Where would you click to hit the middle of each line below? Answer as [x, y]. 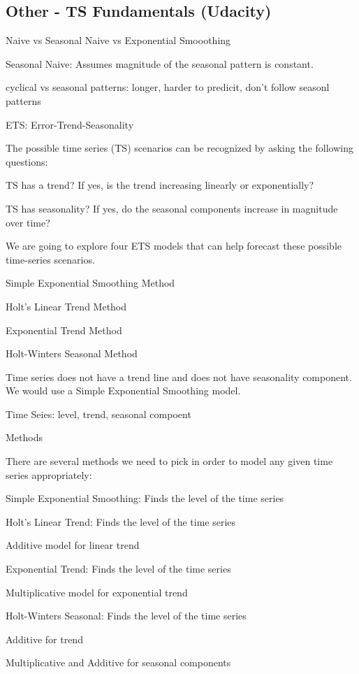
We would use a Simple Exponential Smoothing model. [123, 390]
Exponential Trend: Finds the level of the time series [118, 569]
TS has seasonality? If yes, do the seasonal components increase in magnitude [172, 208]
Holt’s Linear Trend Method [66, 306]
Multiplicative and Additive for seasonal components [118, 662]
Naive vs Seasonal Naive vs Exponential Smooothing [118, 40]
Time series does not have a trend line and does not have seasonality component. [179, 377]
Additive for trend [44, 639]
